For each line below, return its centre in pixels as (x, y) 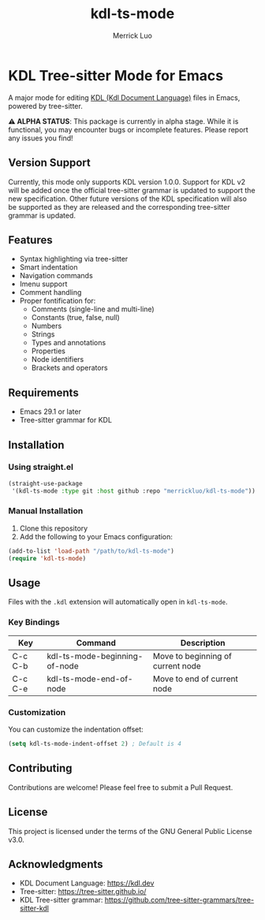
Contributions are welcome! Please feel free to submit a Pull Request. (121, 787)
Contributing (40, 768)
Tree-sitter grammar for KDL (66, 420)
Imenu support (43, 284)
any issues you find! (41, 138)
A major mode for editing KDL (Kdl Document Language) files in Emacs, (124, 97)
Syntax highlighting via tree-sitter (74, 259)
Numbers (47, 326)
